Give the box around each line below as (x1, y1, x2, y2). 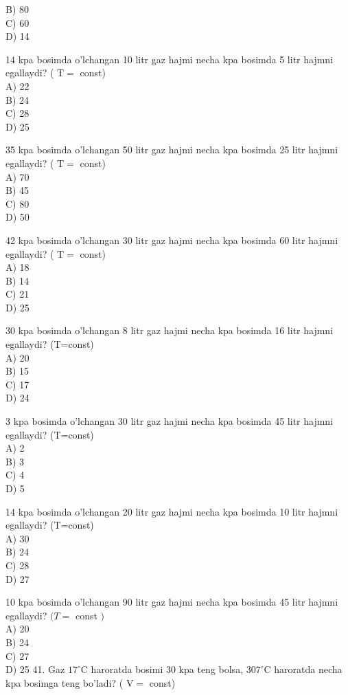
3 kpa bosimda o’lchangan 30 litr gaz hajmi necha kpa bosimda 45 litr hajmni (5, 414, 334, 428)
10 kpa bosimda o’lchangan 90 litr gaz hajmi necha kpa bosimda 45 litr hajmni (5, 595, 338, 609)
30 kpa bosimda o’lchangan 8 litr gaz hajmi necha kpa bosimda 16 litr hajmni (5, 323, 334, 338)
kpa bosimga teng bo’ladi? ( (5, 675, 124, 690)
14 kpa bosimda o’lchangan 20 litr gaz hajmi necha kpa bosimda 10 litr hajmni (5, 504, 338, 518)
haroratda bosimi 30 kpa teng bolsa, (91, 662, 244, 676)
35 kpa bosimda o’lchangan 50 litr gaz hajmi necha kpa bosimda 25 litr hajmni (5, 142, 338, 157)
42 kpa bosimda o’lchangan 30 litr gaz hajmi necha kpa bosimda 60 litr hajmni (5, 232, 338, 247)
